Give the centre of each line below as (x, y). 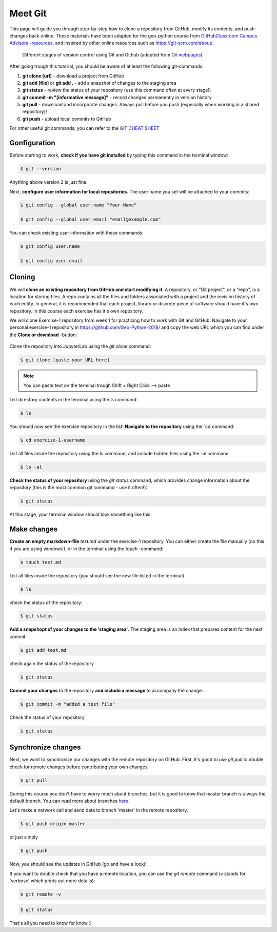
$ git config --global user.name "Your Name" (78, 205)
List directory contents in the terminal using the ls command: (74, 400)
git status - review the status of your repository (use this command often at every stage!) (117, 90)
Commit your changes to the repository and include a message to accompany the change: (106, 690)
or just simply (24, 837)
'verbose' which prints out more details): (52, 881)
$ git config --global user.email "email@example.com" (91, 220)
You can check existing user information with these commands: (76, 233)
